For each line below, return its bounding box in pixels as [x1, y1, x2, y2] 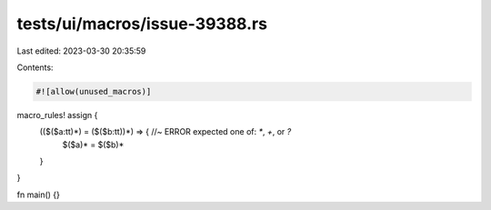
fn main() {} [16, 189, 61, 200]
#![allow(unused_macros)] [35, 86, 152, 96]
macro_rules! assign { [16, 109, 98, 120]
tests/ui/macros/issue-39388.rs [16, 14, 268, 34]
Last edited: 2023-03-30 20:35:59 [16, 45, 146, 56]
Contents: [16, 62, 54, 73]
